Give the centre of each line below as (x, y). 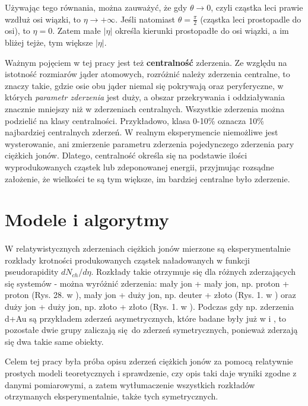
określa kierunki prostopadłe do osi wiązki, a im (202, 31)
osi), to (18, 31)
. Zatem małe (77, 31)
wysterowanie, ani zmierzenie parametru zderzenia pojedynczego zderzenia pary (150, 143)
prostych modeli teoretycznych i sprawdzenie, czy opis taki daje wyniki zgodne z (151, 373)
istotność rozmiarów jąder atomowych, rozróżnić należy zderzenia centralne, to (147, 74)
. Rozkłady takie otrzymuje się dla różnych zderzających (193, 272)
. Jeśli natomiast (145, 19)
